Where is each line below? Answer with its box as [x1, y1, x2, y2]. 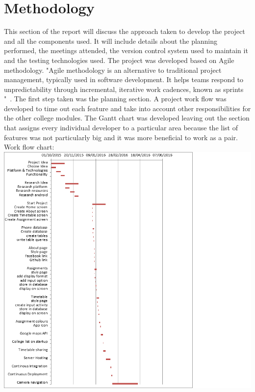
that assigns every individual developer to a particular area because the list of [4, 122, 238, 133]
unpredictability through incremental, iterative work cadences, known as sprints [4, 84, 244, 94]
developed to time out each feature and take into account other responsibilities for [4, 103, 251, 113]
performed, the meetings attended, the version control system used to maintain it [4, 45, 248, 56]
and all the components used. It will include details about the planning [4, 35, 218, 46]
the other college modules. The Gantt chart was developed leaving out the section [4, 113, 250, 123]
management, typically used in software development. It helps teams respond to [4, 74, 244, 85]
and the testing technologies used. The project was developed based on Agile [4, 55, 234, 65]
